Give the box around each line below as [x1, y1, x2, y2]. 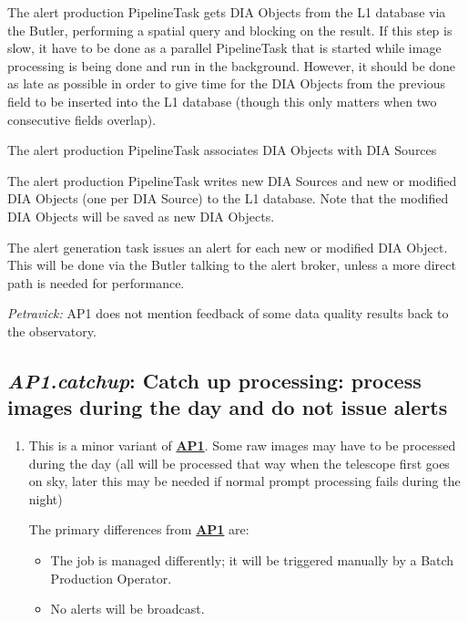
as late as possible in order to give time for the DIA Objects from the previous [7, 74, 446, 93]
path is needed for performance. [7, 273, 185, 292]
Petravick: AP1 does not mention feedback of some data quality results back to [7, 304, 449, 323]
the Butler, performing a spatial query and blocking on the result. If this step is [7, 20, 453, 39]
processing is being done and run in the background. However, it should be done [7, 56, 456, 75]
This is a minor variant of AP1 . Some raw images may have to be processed [28, 436, 456, 455]
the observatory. [7, 321, 97, 340]
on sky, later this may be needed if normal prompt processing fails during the [28, 471, 461, 491]
